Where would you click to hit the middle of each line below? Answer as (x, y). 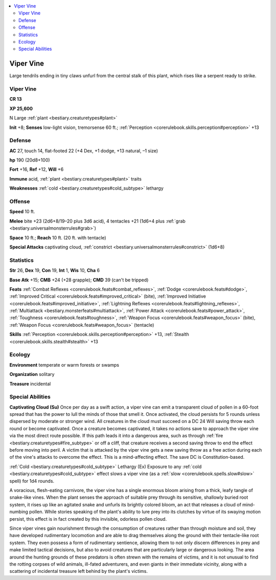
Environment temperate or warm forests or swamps (64, 365)
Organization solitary (32, 374)
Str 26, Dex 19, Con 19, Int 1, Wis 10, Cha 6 (54, 271)
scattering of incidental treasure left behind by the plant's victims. (79, 571)
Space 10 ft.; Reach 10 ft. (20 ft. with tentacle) (58, 237)
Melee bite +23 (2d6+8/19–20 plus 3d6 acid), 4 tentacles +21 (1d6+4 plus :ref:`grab (98, 221)
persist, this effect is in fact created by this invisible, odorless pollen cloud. (88, 519)
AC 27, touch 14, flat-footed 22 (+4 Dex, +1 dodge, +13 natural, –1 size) (84, 150)
